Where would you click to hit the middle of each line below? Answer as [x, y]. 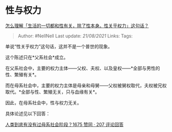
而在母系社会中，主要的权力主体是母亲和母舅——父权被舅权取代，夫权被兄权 [86, 85]
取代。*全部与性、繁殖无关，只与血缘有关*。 [52, 92]
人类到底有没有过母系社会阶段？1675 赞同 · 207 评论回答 [64, 124]
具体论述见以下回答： [28, 114]
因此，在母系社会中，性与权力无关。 [44, 102]
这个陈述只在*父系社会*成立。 [37, 57]
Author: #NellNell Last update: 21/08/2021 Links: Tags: [75, 36]
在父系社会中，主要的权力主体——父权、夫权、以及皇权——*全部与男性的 [83, 68]
